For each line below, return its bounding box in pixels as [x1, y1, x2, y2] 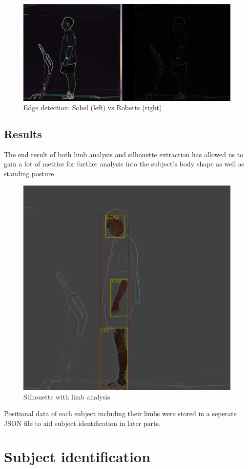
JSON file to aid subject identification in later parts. [4, 418, 161, 428]
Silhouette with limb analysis [23, 392, 110, 402]
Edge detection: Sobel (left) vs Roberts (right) [23, 102, 162, 113]
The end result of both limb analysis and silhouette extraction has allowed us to [4, 149, 244, 159]
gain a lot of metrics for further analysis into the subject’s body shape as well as [4, 159, 245, 169]
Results [4, 126, 42, 141]
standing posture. [4, 168, 56, 179]
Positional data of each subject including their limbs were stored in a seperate [4, 408, 237, 419]
